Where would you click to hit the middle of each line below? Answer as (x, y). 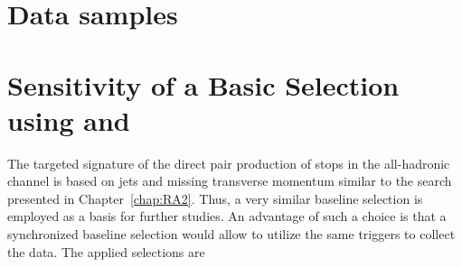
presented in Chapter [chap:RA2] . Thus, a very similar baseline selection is (215, 198)
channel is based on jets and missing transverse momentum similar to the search (230, 181)
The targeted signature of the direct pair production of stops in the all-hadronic (229, 163)
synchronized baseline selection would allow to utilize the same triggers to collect (231, 234)
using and (69, 120)
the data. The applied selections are (106, 251)
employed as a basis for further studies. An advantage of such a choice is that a (227, 216)
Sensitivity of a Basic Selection (203, 84)
